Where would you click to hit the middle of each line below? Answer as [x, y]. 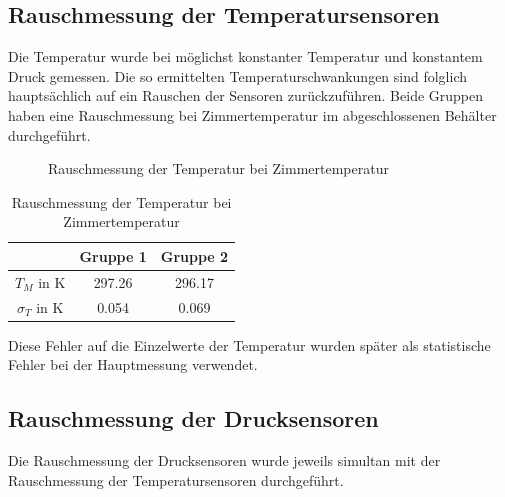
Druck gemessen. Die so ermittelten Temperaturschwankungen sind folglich [238, 75]
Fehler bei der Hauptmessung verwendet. [133, 364]
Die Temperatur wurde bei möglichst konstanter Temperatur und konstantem [245, 56]
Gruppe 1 [113, 255]
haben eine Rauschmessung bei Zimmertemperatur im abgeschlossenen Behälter [252, 114]
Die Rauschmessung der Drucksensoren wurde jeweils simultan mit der [224, 460]
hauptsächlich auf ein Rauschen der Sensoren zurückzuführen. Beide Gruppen [246, 95]
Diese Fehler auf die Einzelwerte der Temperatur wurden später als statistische [249, 344]
